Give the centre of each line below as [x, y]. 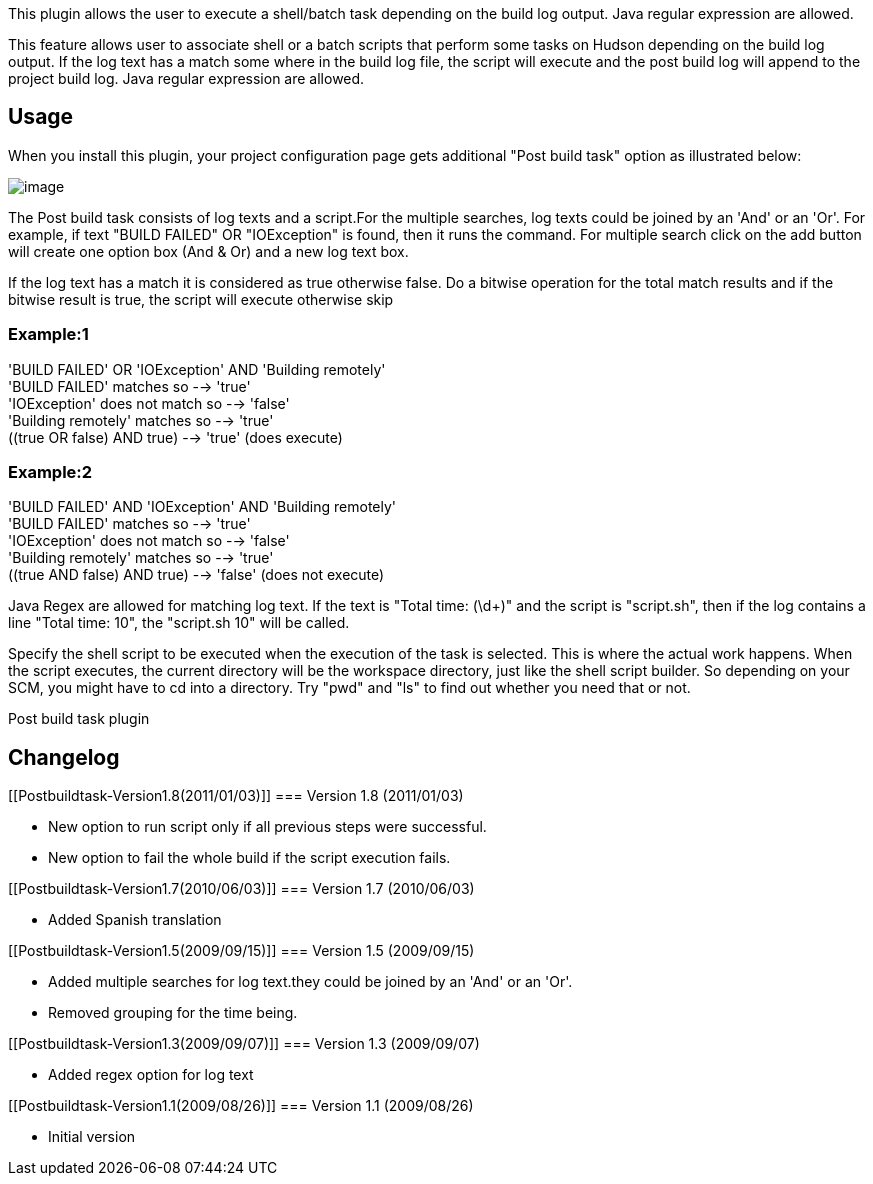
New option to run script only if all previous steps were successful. [267, 827]
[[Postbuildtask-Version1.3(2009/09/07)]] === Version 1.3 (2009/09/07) [244, 1044]
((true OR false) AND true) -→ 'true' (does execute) [175, 437]
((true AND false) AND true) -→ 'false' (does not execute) [196, 575]
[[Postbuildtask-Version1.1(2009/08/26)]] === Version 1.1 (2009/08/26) [241, 1106]
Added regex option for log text [151, 1075]
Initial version [92, 1137]
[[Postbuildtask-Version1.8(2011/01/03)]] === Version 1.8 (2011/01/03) [236, 796]
